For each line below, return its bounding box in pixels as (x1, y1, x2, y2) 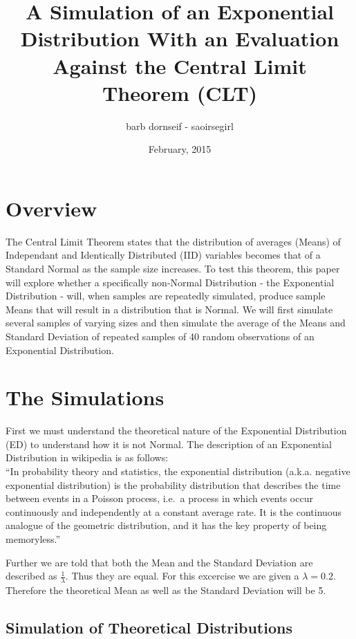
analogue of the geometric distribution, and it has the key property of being (6, 518, 327, 532)
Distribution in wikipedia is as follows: (6, 450, 169, 465)
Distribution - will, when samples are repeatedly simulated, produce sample (6, 288, 326, 303)
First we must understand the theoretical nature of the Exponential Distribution (6, 423, 347, 438)
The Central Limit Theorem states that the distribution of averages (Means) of (6, 234, 341, 248)
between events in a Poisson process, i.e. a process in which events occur (6, 491, 313, 506)
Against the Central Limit (53, 51, 307, 80)
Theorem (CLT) (102, 78, 258, 106)
